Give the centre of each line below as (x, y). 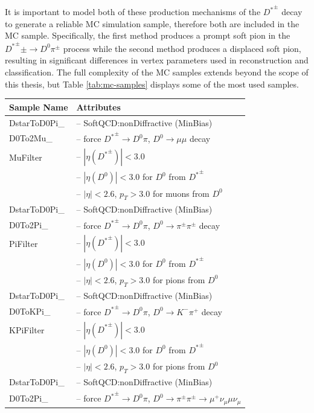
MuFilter (26, 157)
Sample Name (39, 107)
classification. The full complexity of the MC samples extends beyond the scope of (157, 72)
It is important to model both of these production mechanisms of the (133, 11)
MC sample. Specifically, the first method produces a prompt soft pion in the (148, 35)
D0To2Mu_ (31, 138)
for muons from (181, 193)
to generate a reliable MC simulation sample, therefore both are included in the (152, 23)
